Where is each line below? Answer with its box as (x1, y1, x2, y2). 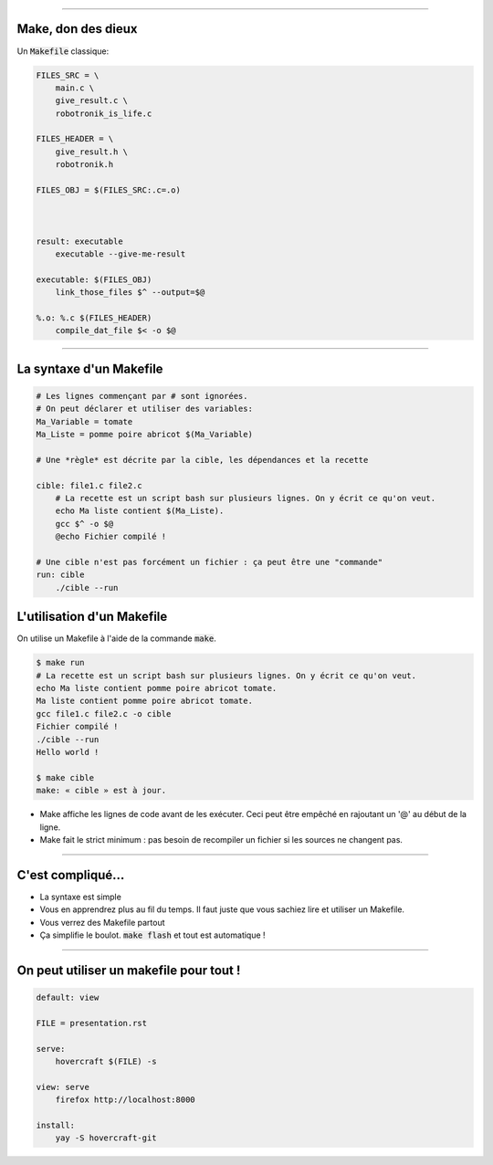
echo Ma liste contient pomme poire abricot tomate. (36, 683, 278, 694)
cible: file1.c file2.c (36, 480, 143, 490)
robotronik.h (55, 160, 114, 170)
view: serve (36, 1082, 90, 1092)
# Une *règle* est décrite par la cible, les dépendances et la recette (36, 455, 369, 465)
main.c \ (55, 82, 95, 93)
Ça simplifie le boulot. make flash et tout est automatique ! (39, 929, 266, 940)
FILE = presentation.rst (36, 1018, 148, 1028)
